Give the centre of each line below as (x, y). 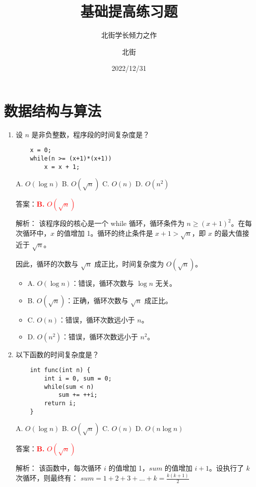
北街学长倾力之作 (129, 35)
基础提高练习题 (129, 11)
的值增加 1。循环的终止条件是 (105, 233)
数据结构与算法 (53, 110)
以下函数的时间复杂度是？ (57, 354)
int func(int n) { (60, 370)
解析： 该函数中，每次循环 (59, 468)
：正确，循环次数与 (97, 300)
